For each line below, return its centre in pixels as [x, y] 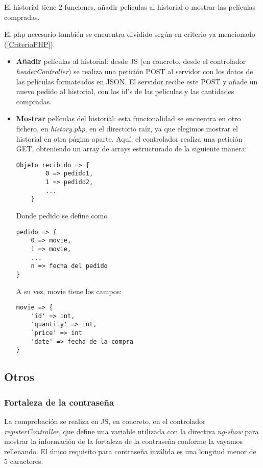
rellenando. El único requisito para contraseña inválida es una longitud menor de [130, 451]
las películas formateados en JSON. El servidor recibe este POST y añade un [137, 81]
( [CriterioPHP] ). [30, 44]
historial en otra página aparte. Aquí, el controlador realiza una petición [129, 138]
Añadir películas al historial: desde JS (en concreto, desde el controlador [131, 61]
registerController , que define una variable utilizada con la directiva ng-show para [131, 431]
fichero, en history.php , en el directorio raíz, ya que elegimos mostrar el [127, 128]
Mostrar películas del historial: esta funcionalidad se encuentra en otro [128, 118]
